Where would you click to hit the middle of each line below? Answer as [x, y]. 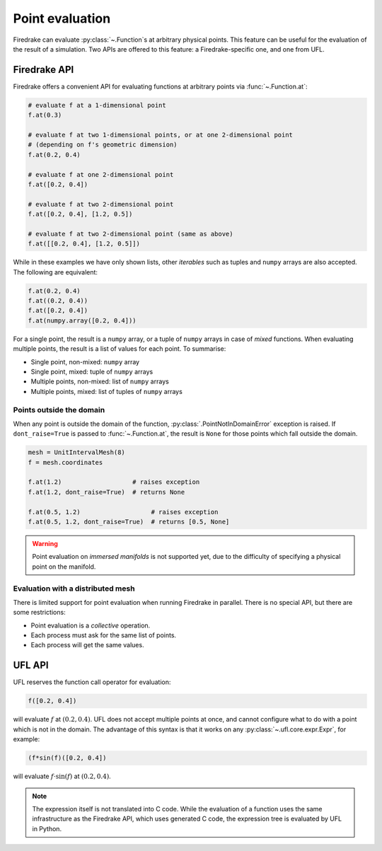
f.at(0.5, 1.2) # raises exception [123, 512]
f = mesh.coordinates [65, 462]
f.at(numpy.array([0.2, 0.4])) [82, 320]
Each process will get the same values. [87, 645]
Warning [45, 544]
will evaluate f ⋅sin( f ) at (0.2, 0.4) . [62, 776]
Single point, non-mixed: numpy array [85, 361]
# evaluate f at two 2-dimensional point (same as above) [131, 234]
